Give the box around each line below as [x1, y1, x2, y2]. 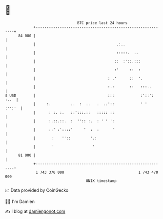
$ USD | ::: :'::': [5, 93, 154, 98]
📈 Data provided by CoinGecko [5, 187, 69, 193]
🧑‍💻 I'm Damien [5, 199, 35, 204]
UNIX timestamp [85, 178, 117, 183]
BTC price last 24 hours [77, 20, 128, 25]
